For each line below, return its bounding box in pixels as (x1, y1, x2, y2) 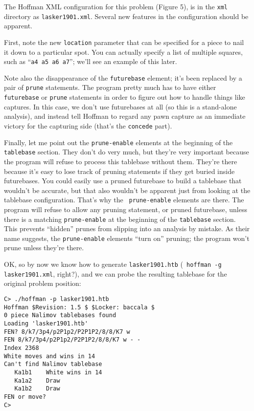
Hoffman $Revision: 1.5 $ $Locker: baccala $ (4, 303, 155, 311)
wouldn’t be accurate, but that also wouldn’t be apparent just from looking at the (4, 185, 251, 195)
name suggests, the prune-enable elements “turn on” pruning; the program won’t (4, 233, 250, 243)
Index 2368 (4, 344, 39, 351)
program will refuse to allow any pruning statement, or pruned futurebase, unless (4, 204, 247, 214)
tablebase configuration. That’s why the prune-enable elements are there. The (4, 195, 244, 205)
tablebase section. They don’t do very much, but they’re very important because (4, 147, 249, 157)
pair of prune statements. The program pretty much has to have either (4, 82, 216, 92)
